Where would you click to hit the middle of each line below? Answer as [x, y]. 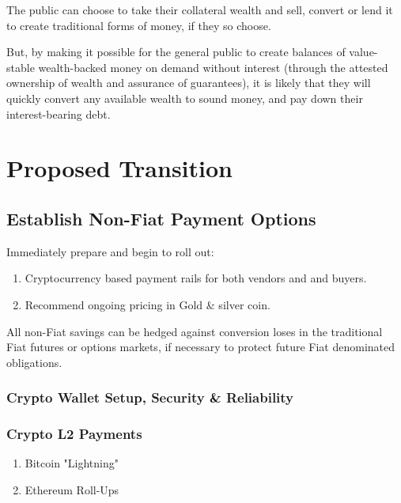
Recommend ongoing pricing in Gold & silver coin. [148, 304]
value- [363, 52]
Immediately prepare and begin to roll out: [110, 251]
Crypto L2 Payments [74, 434]
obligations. [34, 362]
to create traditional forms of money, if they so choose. [139, 25]
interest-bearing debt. [59, 113]
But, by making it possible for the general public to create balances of [176, 52]
